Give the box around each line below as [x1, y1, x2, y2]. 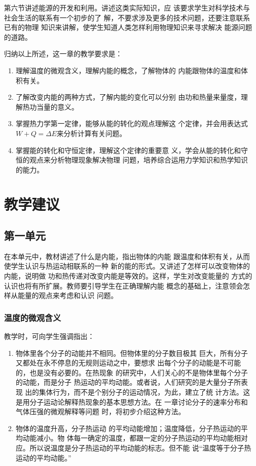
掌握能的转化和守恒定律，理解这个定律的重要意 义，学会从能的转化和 [15, 145, 241, 155]
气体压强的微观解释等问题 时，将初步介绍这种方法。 [15, 406, 185, 417]
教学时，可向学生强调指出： [4, 331, 94, 341]
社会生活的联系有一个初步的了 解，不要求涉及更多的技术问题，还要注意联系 [4, 12, 250, 22]
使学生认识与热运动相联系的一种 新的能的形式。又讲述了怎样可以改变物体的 [4, 261, 250, 271]
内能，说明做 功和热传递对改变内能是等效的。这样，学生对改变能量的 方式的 [4, 271, 253, 281]
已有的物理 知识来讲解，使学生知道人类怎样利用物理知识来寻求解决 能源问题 [4, 22, 253, 32]
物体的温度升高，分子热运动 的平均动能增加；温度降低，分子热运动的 [15, 423, 241, 433]
